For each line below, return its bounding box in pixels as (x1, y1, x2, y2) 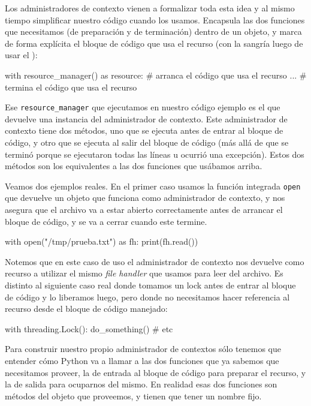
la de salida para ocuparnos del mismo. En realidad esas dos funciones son (5, 378, 277, 390)
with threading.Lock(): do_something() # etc (5, 322, 173, 335)
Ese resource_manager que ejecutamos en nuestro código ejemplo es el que (5, 101, 280, 113)
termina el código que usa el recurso (5, 80, 137, 93)
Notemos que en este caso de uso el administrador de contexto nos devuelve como (5, 255, 304, 267)
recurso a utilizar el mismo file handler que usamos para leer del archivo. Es (5, 267, 283, 279)
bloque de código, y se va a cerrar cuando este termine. (5, 215, 207, 227)
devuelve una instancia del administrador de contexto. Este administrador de (5, 112, 288, 125)
